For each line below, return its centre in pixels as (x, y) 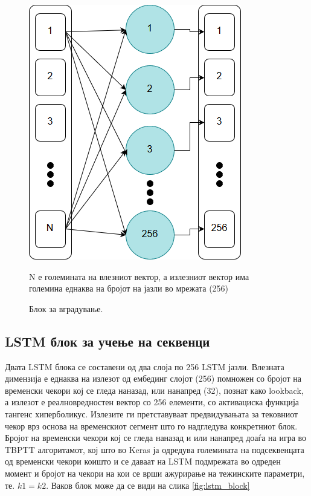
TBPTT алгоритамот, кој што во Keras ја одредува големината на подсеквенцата (155, 449)
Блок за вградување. (66, 308)
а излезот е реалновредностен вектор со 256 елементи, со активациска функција (152, 402)
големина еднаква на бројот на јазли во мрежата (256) (129, 288)
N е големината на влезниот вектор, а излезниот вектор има (139, 276)
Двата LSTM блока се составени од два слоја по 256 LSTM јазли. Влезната (145, 366)
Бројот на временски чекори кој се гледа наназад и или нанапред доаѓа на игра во (156, 438)
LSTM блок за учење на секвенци (107, 341)
